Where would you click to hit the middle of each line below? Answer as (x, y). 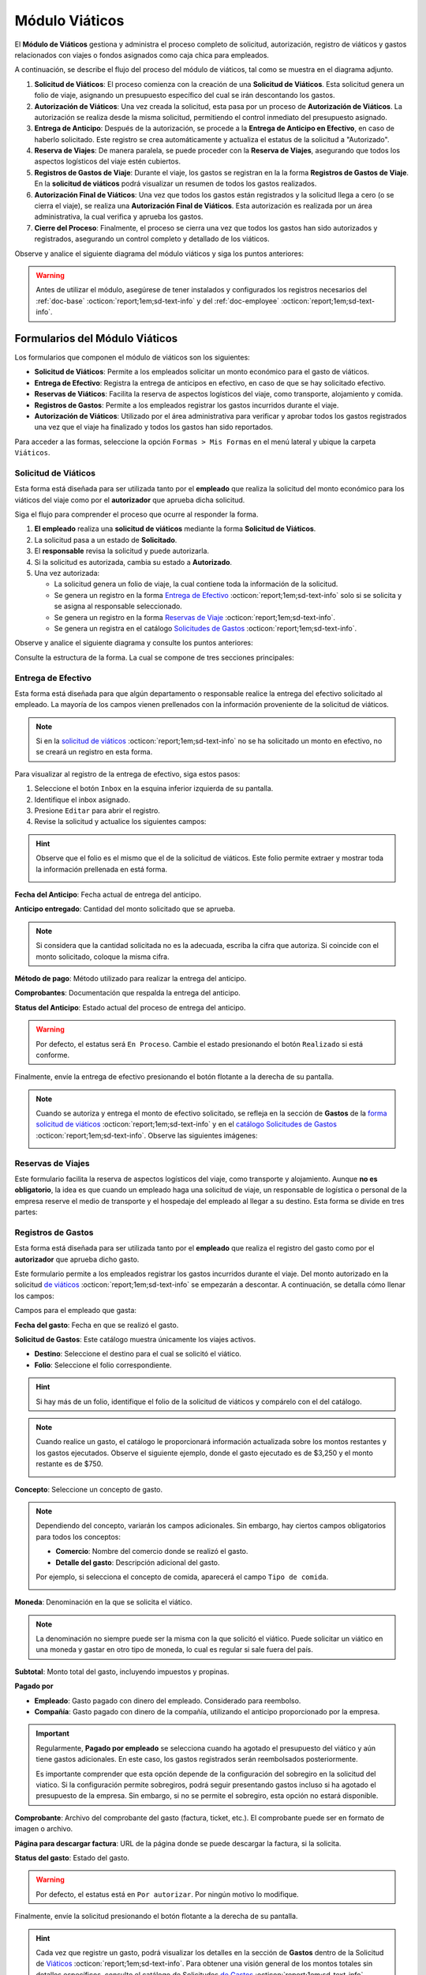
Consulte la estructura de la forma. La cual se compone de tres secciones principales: (155, 657)
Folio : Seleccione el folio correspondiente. (103, 1365)
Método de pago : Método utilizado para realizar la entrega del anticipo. (131, 978)
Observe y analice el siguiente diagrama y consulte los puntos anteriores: (134, 643)
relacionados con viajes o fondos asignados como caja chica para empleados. (142, 55)
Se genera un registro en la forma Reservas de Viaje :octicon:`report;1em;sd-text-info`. (194, 617)
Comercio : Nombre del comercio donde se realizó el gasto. (152, 1552)
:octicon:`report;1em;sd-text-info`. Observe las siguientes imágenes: (147, 1135)
